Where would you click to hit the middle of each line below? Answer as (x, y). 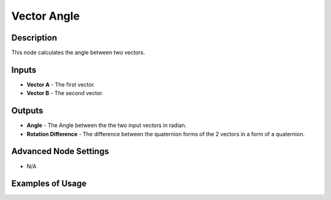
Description (34, 38)
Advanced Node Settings (60, 151)
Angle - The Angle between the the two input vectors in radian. (107, 125)
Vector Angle (45, 16)
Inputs (24, 70)
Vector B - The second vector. (65, 93)
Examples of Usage (49, 184)
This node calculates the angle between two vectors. (78, 53)
